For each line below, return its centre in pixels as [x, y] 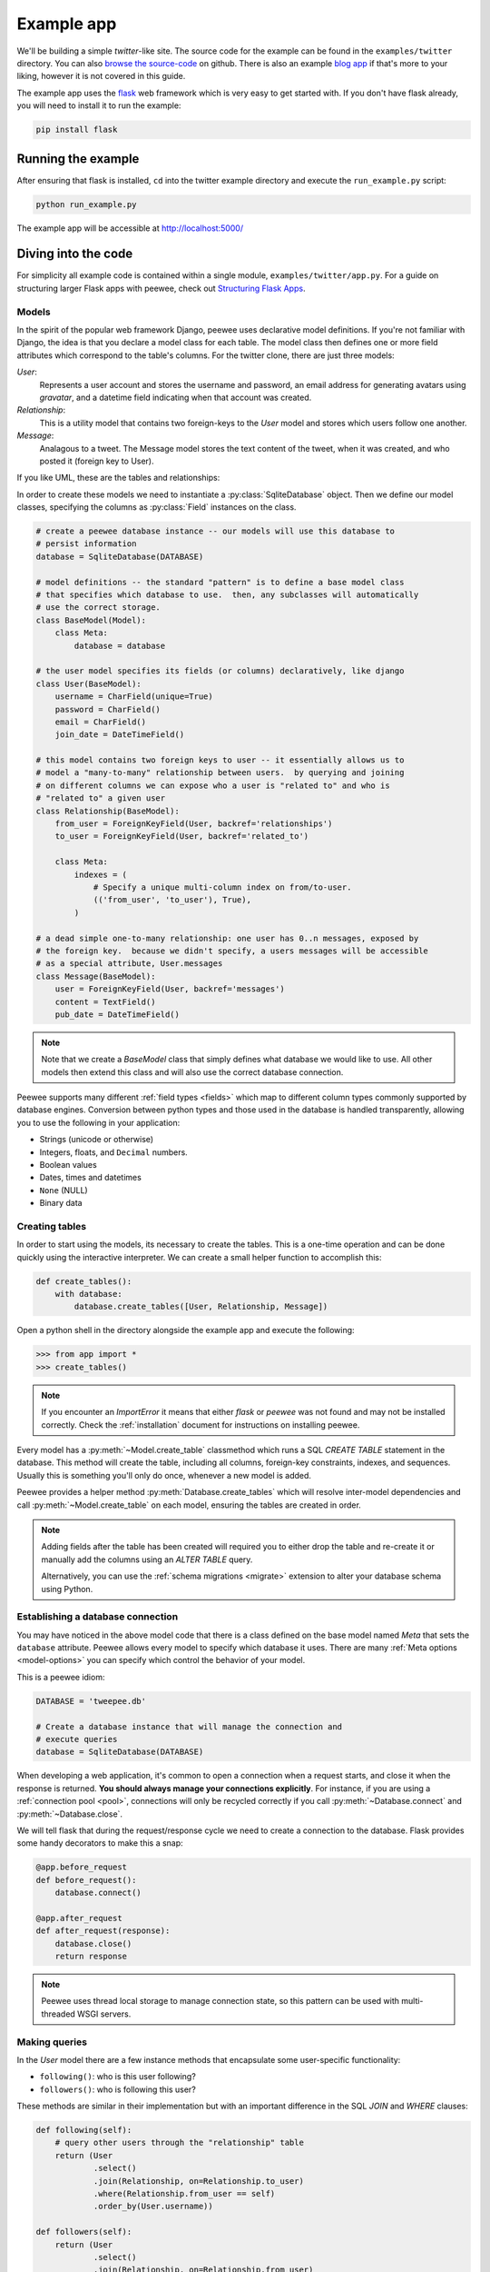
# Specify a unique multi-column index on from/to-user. [222, 887]
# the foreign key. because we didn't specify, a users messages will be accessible [232, 951]
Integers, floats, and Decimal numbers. [113, 1152]
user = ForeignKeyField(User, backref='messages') [170, 989]
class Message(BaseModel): [96, 976]
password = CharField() [108, 709]
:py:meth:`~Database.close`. [69, 1814]
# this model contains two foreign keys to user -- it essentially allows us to [220, 760]
